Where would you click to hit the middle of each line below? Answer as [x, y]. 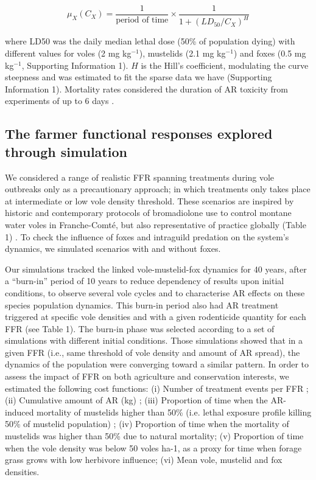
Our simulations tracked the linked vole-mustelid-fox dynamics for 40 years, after [156, 269]
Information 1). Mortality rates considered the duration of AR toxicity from [146, 89]
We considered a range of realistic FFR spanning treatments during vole [140, 177]
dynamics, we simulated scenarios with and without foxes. [113, 249]
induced [19, 412]
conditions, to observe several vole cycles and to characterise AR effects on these [155, 292]
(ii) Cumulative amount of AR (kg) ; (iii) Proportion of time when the [136, 400]
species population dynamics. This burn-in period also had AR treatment [142, 304]
